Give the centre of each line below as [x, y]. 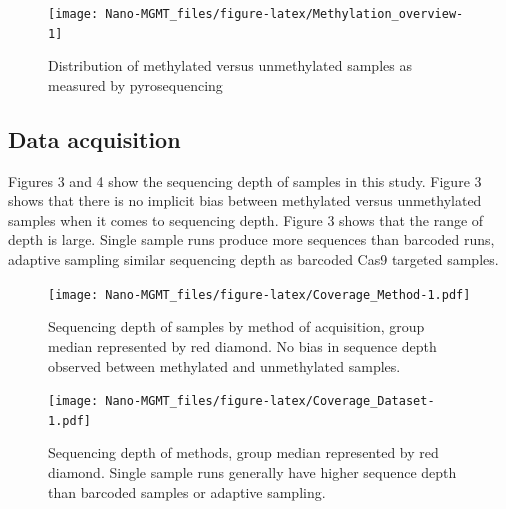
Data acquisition [94, 138]
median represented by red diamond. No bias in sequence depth [242, 345]
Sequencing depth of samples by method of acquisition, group [236, 326]
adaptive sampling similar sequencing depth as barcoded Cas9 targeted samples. [253, 259]
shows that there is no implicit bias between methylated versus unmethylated [245, 200]
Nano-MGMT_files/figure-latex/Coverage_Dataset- [270, 401]
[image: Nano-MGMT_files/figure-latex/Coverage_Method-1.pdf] [259, 294]
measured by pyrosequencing [135, 84]
